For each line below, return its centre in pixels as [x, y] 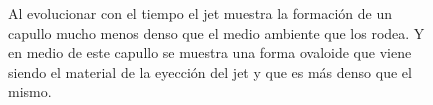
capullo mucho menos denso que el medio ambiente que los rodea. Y [216, 32]
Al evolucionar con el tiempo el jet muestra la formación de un [200, 13]
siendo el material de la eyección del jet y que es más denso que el [210, 71]
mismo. [30, 91]
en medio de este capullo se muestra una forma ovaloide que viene [210, 52]
